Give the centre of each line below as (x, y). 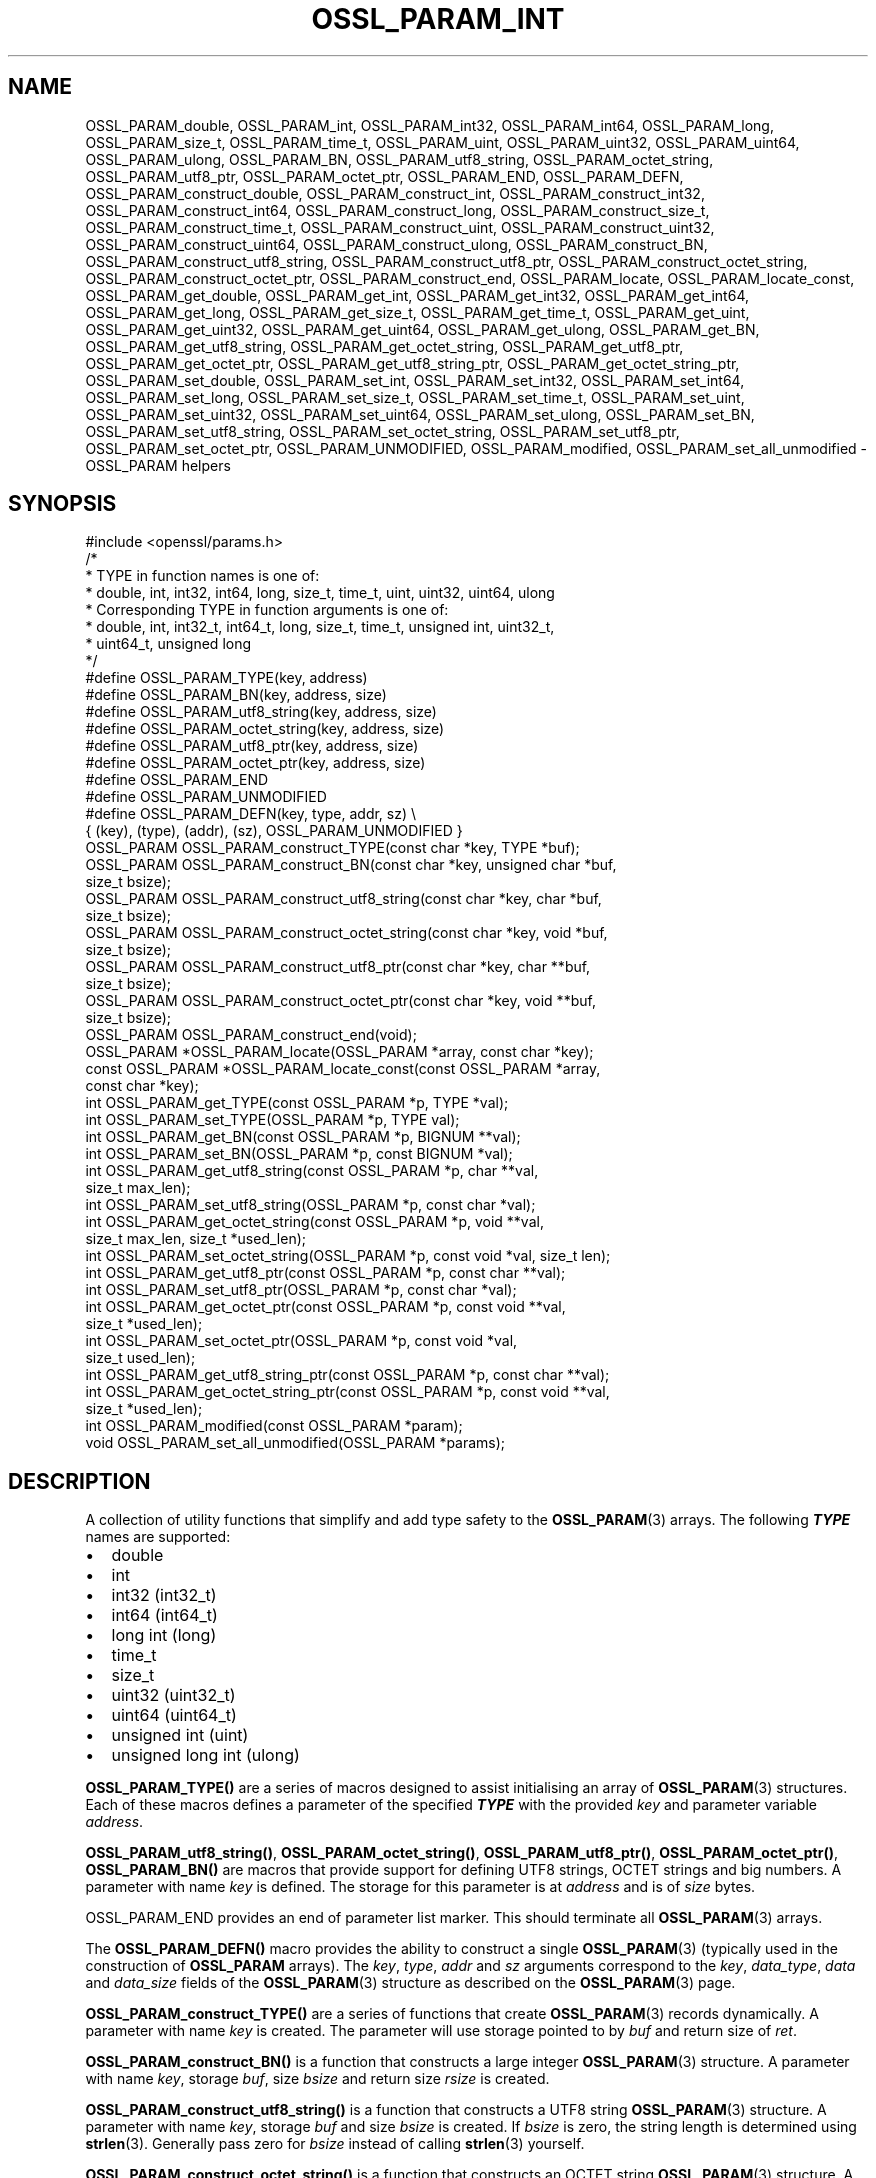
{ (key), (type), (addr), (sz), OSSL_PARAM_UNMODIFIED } (274, 831)
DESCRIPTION (79, 1481)
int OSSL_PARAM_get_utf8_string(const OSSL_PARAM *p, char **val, (312, 1171)
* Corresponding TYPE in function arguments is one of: (267, 610)
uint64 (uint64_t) (174, 1715)
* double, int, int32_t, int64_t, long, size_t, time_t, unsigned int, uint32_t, (320, 627)
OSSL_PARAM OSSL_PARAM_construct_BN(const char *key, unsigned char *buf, (351, 865)
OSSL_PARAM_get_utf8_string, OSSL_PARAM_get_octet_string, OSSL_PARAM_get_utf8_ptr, (384, 346)
